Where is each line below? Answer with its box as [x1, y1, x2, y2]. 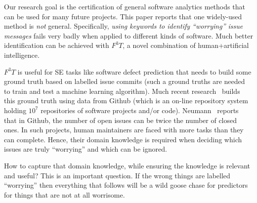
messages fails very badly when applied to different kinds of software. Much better [4, 30, 253, 41]
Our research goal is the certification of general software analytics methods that [4, 1, 245, 11]
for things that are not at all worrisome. [4, 189, 125, 200]
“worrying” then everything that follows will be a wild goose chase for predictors [4, 180, 248, 190]
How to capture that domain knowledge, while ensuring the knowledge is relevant [4, 160, 251, 170]
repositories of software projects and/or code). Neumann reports [41, 105, 239, 115]
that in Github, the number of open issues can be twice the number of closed [4, 115, 237, 125]
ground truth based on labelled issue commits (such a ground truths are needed [4, 76, 245, 86]
